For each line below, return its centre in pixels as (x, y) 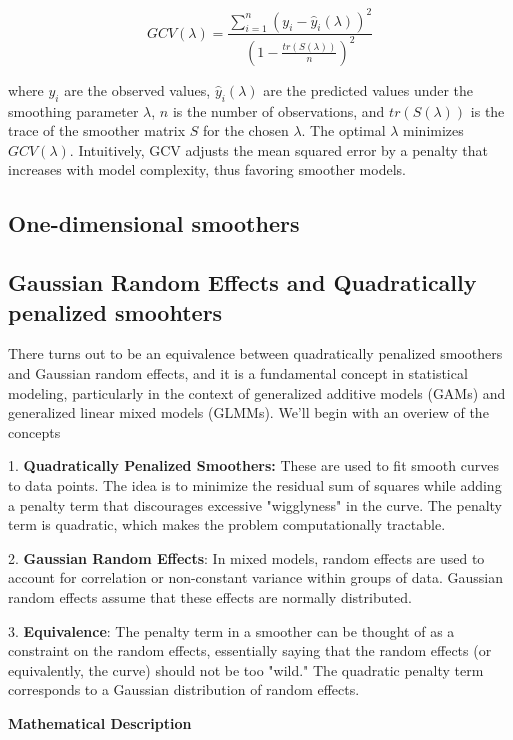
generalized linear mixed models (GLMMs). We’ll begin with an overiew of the (248, 412)
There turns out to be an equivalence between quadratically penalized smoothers (255, 353)
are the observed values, (137, 89)
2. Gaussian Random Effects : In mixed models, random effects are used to (246, 557)
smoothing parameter (73, 110)
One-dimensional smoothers (154, 223)
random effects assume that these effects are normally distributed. (210, 596)
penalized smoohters (115, 311)
